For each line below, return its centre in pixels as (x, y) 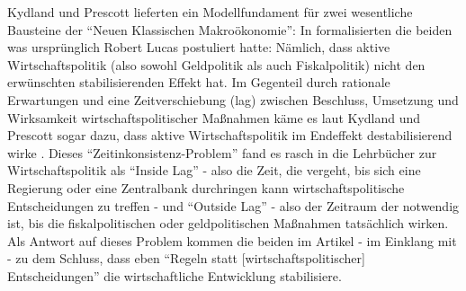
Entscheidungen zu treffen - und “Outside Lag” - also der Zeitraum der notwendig (233, 205)
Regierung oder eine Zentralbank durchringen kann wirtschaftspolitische (206, 187)
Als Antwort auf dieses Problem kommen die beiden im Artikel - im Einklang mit (232, 240)
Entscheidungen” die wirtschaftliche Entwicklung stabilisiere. (175, 275)
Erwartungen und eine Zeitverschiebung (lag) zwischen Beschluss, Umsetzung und (233, 99)
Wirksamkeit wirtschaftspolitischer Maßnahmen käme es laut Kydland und (214, 117)
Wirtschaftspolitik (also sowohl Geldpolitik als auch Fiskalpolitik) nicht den (216, 64)
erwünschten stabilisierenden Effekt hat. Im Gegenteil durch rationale (199, 82)
